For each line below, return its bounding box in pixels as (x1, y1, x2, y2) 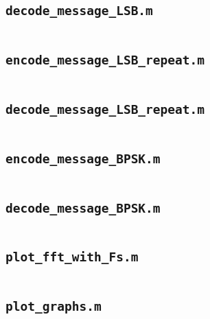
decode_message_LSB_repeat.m (5, 102, 205, 117)
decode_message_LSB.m (5, 3, 153, 19)
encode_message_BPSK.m (5, 151, 161, 166)
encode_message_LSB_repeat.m (5, 53, 205, 68)
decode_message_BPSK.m (5, 200, 161, 215)
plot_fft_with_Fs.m (5, 250, 139, 265)
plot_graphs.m (5, 299, 102, 314)
